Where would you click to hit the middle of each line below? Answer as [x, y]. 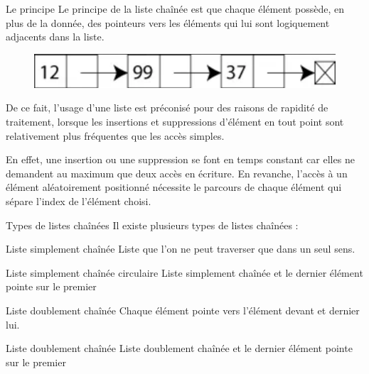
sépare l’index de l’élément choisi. [79, 200]
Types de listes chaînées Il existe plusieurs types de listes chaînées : [152, 225]
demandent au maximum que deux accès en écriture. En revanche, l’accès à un [177, 173]
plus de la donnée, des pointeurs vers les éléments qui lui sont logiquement [168, 22]
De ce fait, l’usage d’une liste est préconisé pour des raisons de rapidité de [167, 108]
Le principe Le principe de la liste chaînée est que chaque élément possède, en [175, 9]
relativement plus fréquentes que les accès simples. [115, 135]
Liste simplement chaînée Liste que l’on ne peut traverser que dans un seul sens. [181, 249]
